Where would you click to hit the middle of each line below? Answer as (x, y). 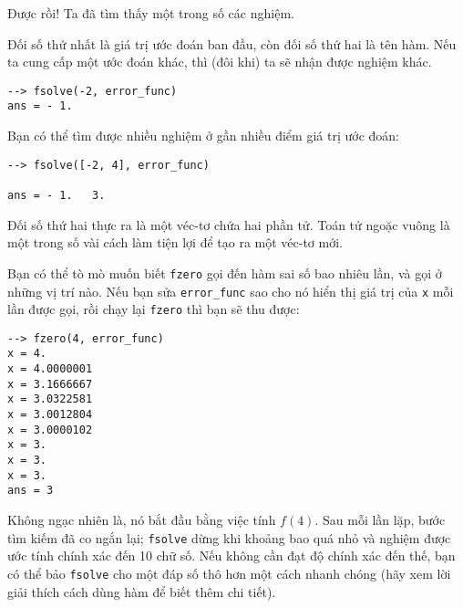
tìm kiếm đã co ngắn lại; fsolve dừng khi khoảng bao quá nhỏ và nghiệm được (229, 537)
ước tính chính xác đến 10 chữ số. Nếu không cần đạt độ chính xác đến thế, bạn (231, 556)
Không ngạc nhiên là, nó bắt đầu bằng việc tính (142, 520)
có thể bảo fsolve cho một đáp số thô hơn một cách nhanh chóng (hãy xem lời (229, 573)
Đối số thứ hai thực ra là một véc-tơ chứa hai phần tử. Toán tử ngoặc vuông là (229, 224)
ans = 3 (31, 491)
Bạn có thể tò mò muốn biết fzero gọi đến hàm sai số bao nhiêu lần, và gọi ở (225, 273)
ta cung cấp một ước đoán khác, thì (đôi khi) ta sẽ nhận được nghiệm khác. (220, 62)
